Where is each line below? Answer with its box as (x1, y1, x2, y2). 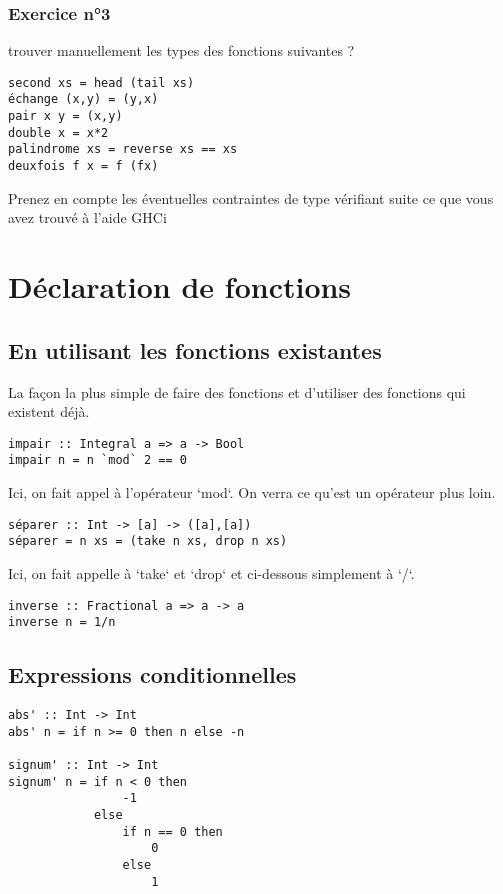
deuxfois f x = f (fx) (8, 159, 159, 174)
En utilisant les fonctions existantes (8, 334, 382, 365)
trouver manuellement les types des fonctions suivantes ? (8, 40, 355, 61)
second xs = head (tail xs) (8, 75, 195, 90)
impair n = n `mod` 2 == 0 (8, 453, 187, 468)
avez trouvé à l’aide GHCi (8, 207, 167, 228)
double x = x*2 (8, 125, 109, 140)
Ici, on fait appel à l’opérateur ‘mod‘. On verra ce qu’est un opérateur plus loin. (8, 482, 496, 503)
